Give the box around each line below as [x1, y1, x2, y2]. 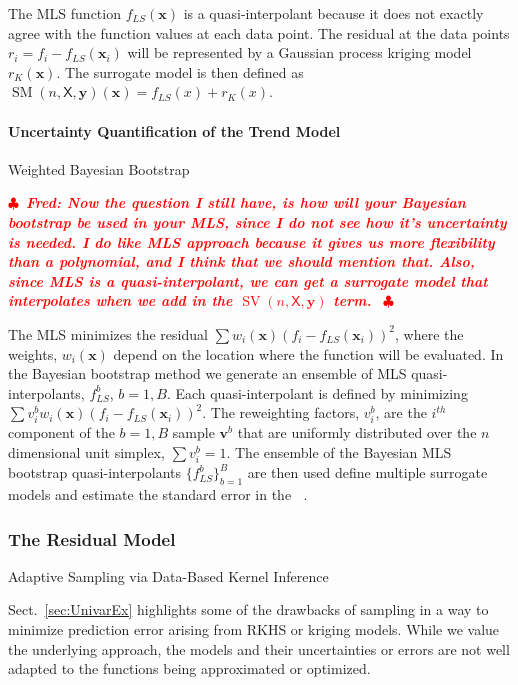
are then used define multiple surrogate [247, 462, 488, 483]
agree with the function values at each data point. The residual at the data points [8, 22, 510, 43]
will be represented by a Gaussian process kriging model [127, 42, 472, 63]
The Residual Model [8, 526, 176, 551]
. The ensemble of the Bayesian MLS [226, 442, 452, 463]
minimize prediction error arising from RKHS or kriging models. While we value [8, 619, 500, 639]
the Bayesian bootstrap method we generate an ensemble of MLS [8, 363, 407, 384]
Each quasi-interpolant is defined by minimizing [175, 382, 468, 403]
